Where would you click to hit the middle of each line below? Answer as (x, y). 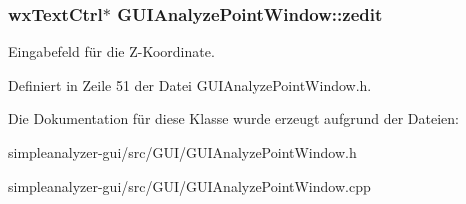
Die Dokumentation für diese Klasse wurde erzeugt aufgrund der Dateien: (233, 118)
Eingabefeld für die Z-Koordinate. (111, 51)
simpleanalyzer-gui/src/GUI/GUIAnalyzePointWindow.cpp (189, 185)
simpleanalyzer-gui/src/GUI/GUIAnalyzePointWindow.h (182, 152)
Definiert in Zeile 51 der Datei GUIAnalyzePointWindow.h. (190, 84)
